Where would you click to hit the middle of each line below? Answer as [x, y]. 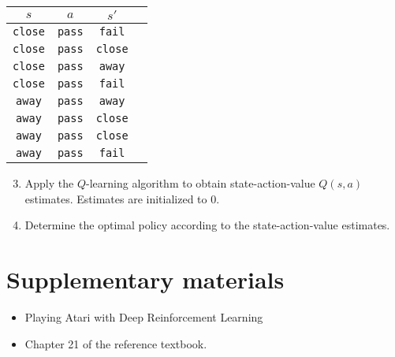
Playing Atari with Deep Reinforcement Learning [144, 316]
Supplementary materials [145, 279]
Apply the [49, 183]
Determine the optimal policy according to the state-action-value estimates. [207, 225]
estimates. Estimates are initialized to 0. [122, 198]
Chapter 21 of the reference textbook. [116, 343]
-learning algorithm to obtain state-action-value [201, 183]
